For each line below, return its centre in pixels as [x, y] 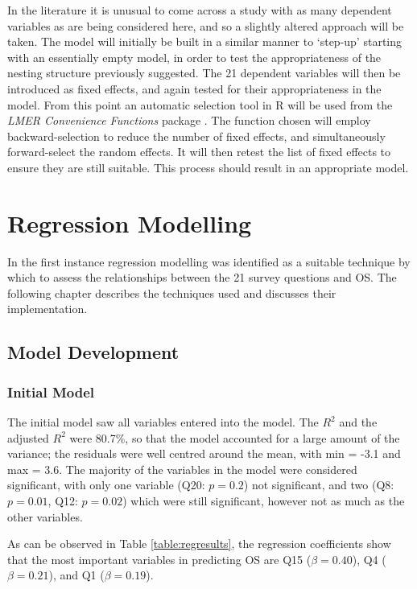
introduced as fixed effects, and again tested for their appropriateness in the [194, 88]
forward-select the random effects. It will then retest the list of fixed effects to [199, 152]
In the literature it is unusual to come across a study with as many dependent [200, 10]
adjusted [28, 437]
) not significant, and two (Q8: [319, 485]
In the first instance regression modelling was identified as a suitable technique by [209, 261]
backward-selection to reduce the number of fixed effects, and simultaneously [196, 136]
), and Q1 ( [76, 575]
